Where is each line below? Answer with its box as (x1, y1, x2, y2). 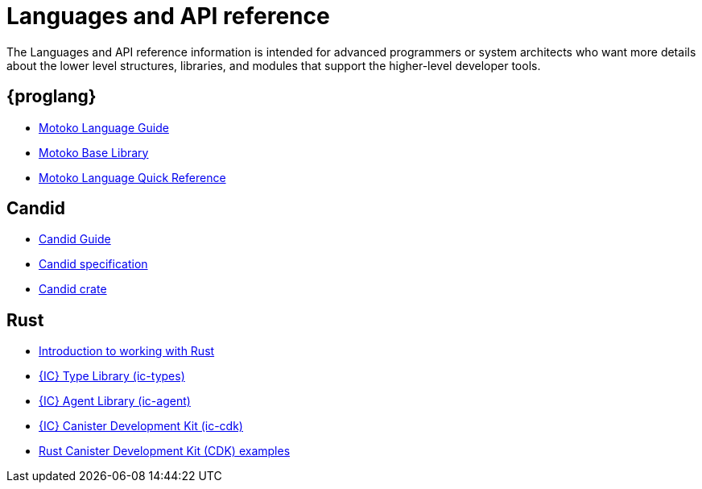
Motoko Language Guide (39, 120, 169, 135)
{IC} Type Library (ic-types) (39, 369, 185, 383)
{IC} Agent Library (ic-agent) (39, 394, 191, 408)
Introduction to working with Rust (39, 344, 215, 358)
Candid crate (39, 282, 107, 296)
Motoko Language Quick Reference (39, 170, 226, 184)
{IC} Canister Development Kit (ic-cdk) (39, 419, 243, 433)
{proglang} (6, 86, 97, 107)
